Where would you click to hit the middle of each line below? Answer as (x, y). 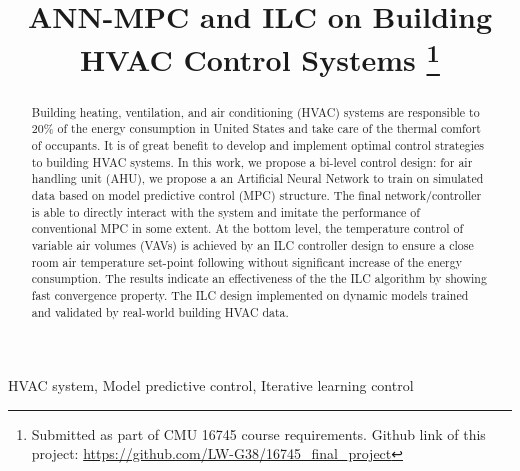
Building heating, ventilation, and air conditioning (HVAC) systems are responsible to (255, 111)
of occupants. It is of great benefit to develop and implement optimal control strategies (257, 145)
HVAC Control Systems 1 (260, 57)
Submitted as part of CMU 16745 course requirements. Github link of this (258, 433)
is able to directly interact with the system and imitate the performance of (225, 211)
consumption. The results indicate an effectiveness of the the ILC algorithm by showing (259, 278)
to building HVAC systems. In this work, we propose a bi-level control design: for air (252, 161)
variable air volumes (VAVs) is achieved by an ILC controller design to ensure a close (252, 244)
